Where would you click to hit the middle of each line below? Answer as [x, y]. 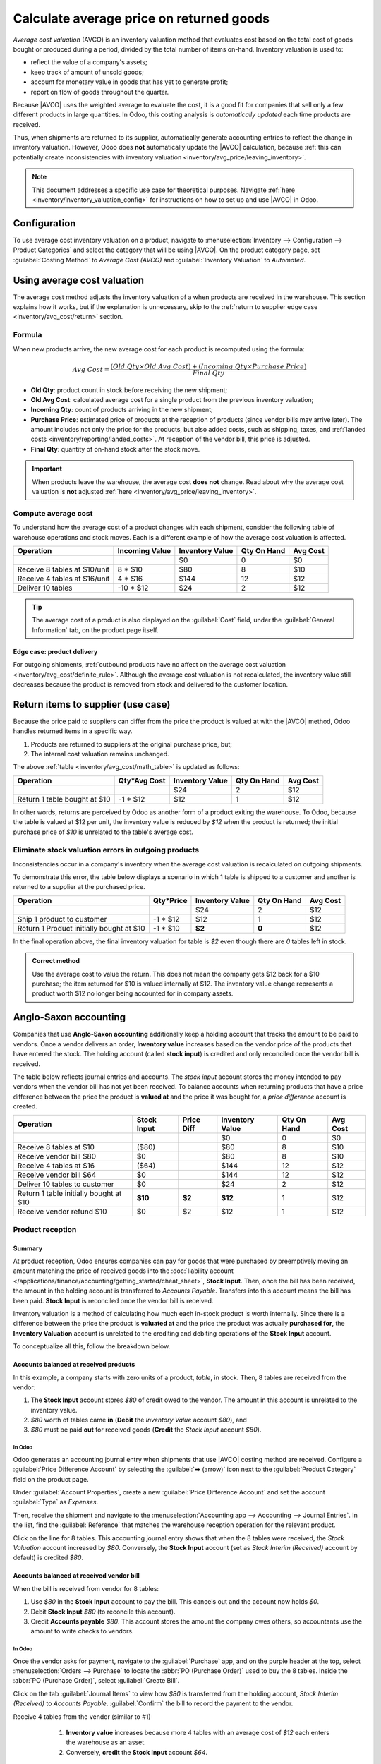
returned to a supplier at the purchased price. [79, 887]
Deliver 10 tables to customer [66, 1184]
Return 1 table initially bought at [69, 1194]
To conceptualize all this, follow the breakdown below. [92, 1346]
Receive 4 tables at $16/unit [64, 579]
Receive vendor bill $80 [57, 1156]
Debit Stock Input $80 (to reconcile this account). [103, 1612]
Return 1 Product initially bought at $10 [81, 928]
